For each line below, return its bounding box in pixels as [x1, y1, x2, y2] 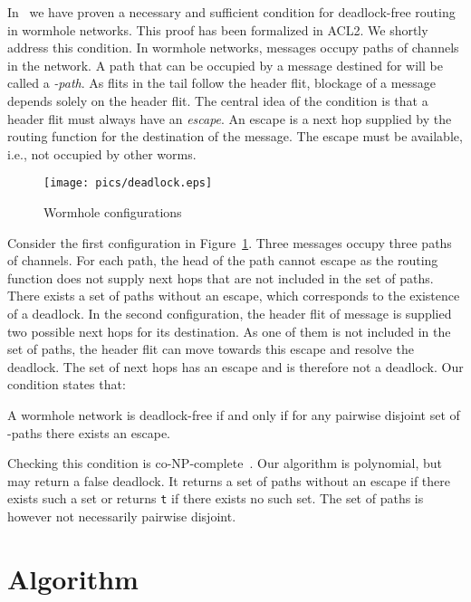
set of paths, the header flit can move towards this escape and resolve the [7, 339, 414, 358]
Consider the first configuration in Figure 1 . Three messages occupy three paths [7, 233, 452, 252]
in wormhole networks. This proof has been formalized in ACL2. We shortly [7, 20, 428, 39]
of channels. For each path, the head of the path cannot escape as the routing [7, 251, 438, 270]
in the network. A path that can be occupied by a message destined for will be [7, 55, 443, 74]
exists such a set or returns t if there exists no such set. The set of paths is [7, 489, 424, 508]
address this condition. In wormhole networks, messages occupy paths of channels [7, 38, 459, 57]
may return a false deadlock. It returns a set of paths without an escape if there [7, 471, 451, 490]
